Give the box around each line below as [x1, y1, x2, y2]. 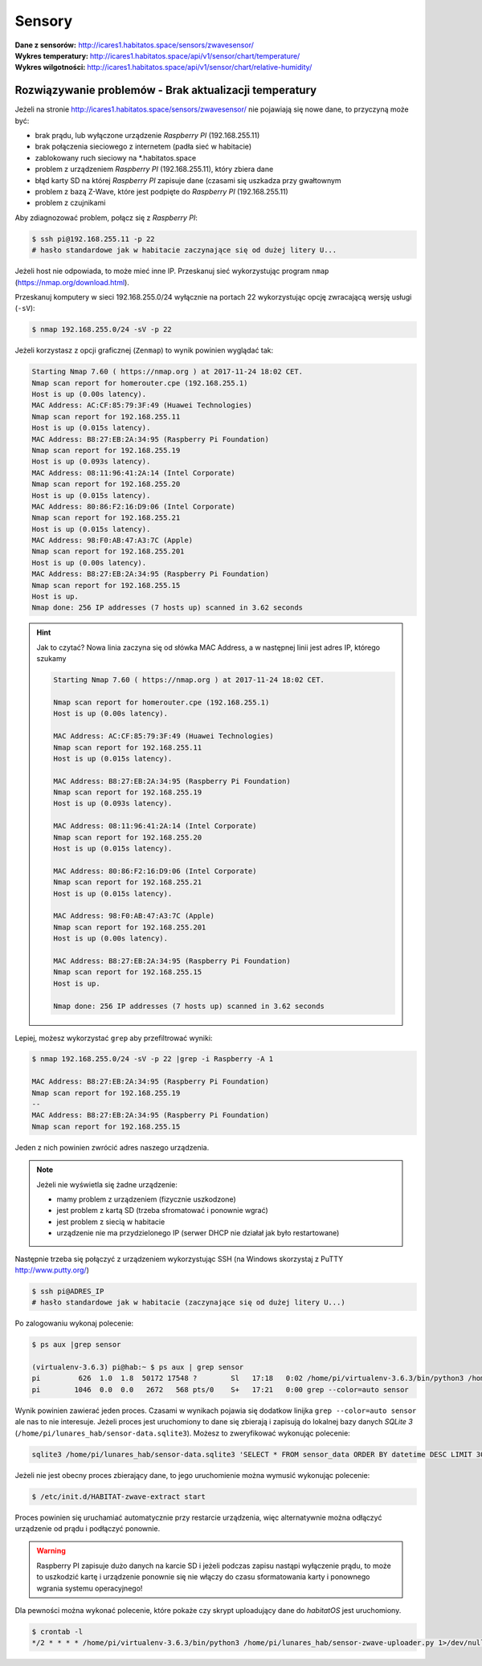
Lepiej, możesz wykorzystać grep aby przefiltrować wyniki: [14, 1033, 213, 1043]
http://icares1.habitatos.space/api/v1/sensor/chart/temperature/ [89, 51, 300, 60]
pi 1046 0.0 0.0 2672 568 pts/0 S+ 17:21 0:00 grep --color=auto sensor [31, 1385, 409, 1394]
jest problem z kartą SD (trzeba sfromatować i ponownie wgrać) [56, 1206, 268, 1215]
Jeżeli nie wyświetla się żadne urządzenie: [36, 1179, 178, 1189]
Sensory [14, 12, 72, 30]
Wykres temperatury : [14, 51, 88, 60]
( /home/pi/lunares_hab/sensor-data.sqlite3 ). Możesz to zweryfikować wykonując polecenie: [14, 1428, 351, 1438]
